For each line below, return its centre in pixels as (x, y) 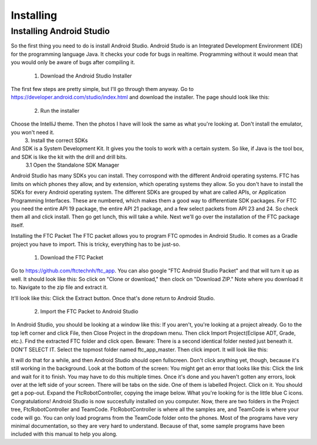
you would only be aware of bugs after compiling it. (73, 62)
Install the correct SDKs (59, 140)
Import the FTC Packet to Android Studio (89, 311)
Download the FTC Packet (72, 257)
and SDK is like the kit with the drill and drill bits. (69, 157)
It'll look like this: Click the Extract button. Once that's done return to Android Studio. (113, 298)
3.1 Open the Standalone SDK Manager (72, 165)
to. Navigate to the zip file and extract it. (59, 287)
